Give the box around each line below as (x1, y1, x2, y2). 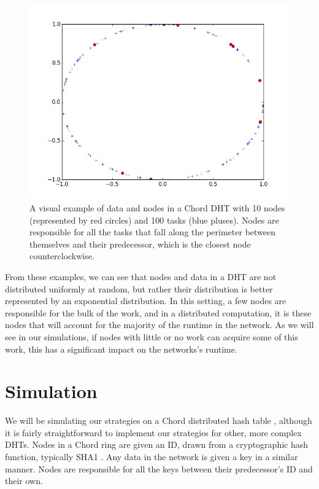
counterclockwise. (29, 249, 94, 262)
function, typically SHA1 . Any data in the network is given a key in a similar (5, 450, 298, 463)
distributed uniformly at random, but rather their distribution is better (5, 282, 273, 295)
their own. (5, 474, 43, 487)
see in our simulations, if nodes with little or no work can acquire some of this (5, 330, 298, 343)
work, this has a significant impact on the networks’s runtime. (5, 342, 237, 355)
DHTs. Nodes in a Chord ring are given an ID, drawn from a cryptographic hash (5, 438, 309, 451)
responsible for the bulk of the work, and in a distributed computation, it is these (5, 306, 312, 319)
